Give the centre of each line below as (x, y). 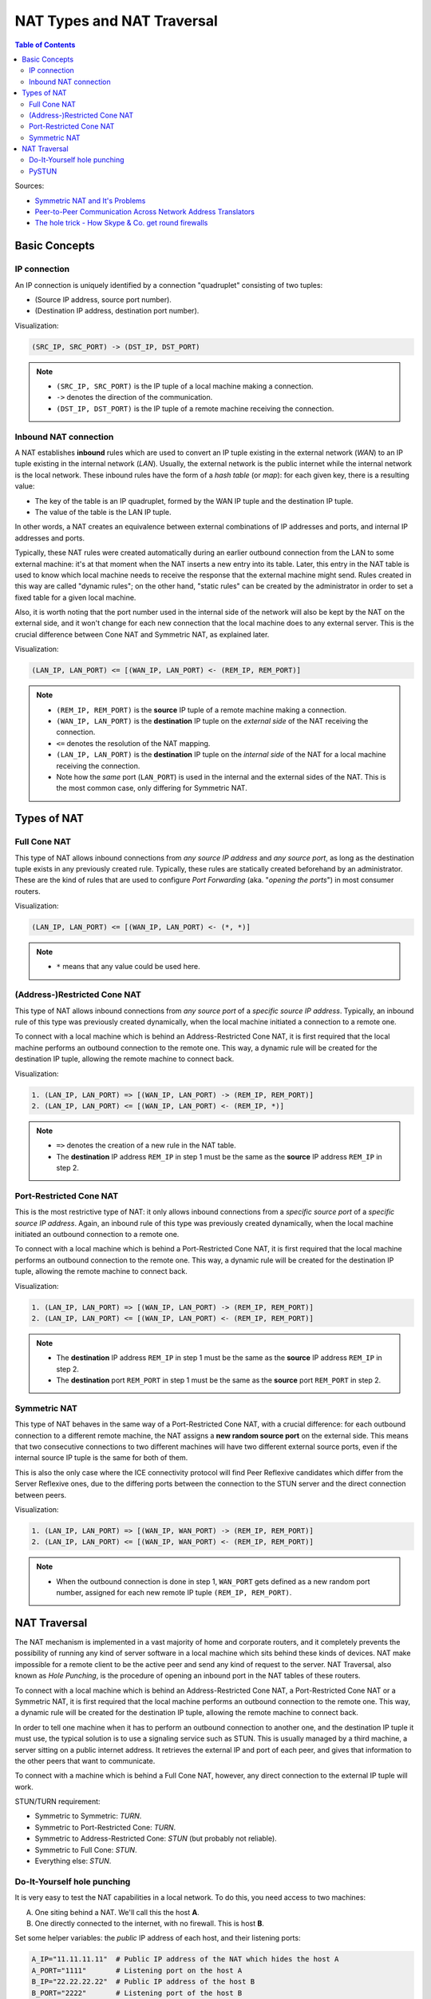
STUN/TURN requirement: (57, 1801)
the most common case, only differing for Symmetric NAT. (152, 788)
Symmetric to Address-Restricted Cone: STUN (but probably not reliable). (156, 1838)
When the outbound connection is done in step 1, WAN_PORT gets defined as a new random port (213, 1581)
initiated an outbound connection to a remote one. (97, 1234)
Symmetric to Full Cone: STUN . (86, 1849)
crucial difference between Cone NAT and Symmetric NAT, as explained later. (142, 634)
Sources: (30, 186)
